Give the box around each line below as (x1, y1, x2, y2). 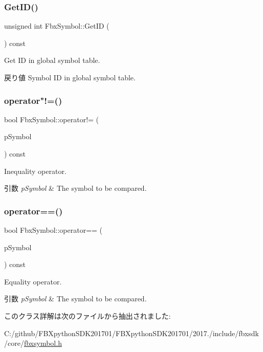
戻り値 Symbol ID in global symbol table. (4, 72, 136, 82)
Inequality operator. (4, 165, 67, 176)
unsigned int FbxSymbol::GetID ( (4, 20, 109, 31)
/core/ (4, 338, 24, 348)
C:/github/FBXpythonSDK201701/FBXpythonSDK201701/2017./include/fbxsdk (4, 327, 259, 338)
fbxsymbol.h (24, 338, 62, 348)
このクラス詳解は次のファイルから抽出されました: (4, 310, 171, 321)
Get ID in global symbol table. (4, 55, 100, 65)
